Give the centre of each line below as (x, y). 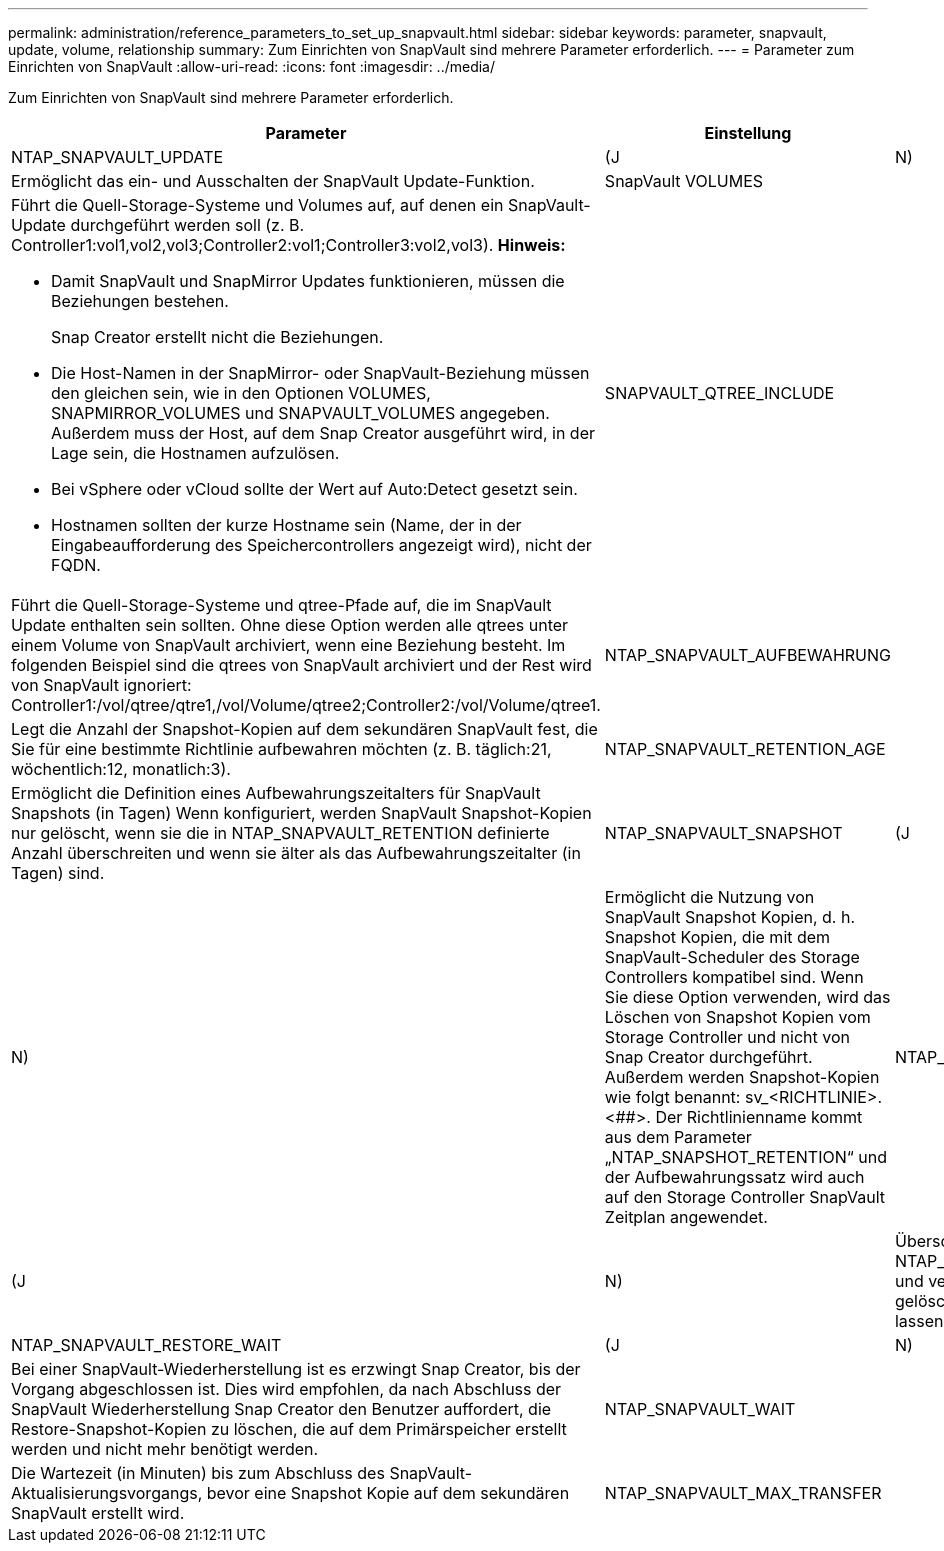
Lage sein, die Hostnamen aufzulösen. (195, 453)
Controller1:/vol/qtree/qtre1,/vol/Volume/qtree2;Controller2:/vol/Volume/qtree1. (306, 705)
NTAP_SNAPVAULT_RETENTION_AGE (745, 749)
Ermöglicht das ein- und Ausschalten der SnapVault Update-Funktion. (273, 181)
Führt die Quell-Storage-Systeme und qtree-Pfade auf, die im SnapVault (281, 605)
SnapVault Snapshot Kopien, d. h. (730, 917)
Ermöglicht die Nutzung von (709, 897)
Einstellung (748, 133)
